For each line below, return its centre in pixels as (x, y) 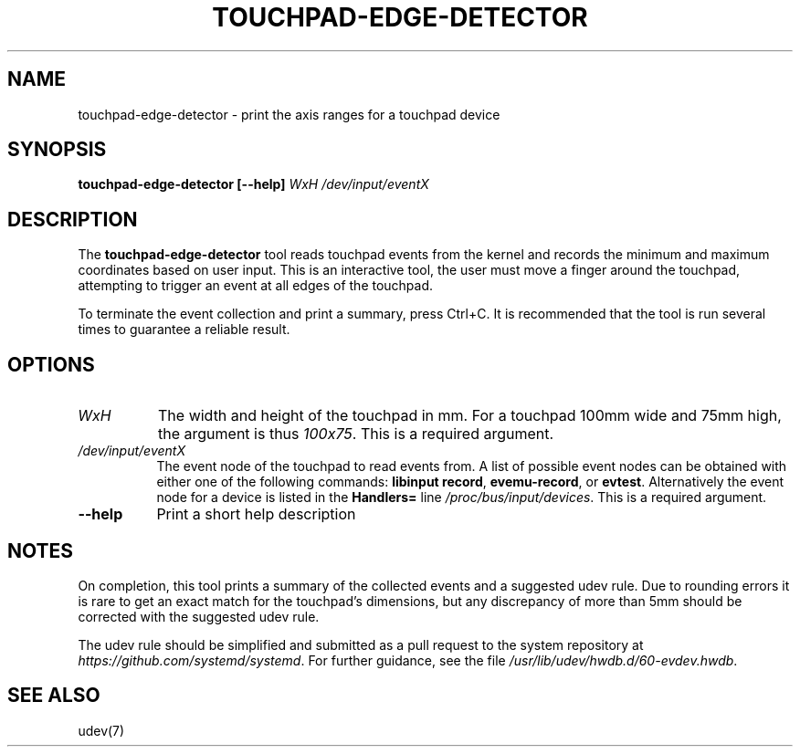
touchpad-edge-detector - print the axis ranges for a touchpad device (289, 114)
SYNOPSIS (57, 150)
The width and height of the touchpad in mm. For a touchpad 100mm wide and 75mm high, (470, 416)
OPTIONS (51, 364)
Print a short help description (256, 514)
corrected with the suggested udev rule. (199, 616)
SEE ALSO (54, 696)
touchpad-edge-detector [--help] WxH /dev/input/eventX (253, 184)
